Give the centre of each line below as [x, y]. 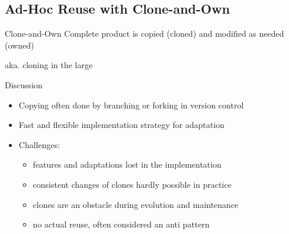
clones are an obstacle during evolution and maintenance [136, 204]
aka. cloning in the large [49, 65]
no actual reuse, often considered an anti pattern [121, 224]
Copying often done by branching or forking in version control [131, 105]
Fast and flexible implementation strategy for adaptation [122, 125]
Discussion [24, 84]
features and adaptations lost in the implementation [127, 164]
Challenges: [39, 144]
